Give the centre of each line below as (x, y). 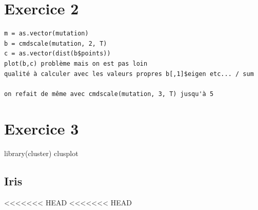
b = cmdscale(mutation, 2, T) (56, 43)
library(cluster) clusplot (41, 153)
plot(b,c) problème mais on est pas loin (76, 63)
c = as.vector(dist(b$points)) (57, 54)
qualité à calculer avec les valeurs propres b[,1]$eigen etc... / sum (129, 74)
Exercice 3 (42, 129)
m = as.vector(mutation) (46, 34)
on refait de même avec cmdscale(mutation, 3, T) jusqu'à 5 (109, 94)
